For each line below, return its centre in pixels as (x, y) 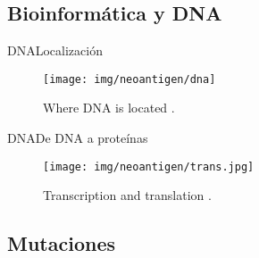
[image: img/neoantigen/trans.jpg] (149, 166)
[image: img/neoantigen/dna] (129, 79)
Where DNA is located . (109, 108)
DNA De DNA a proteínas (78, 138)
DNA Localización (55, 50)
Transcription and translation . (127, 195)
